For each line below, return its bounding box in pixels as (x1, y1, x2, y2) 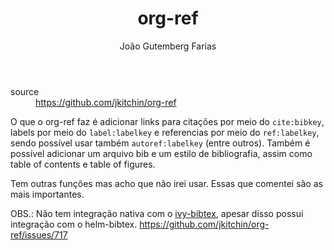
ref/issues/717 (10, 228, 68, 241)
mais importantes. (10, 188, 85, 200)
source (10, 85, 40, 97)
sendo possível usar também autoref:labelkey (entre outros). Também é (10, 137, 311, 149)
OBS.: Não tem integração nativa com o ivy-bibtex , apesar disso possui (10, 207, 304, 219)
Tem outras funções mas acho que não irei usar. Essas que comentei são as (10, 177, 323, 189)
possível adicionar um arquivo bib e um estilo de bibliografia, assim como (10, 147, 313, 159)
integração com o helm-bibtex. (10, 218, 138, 230)
